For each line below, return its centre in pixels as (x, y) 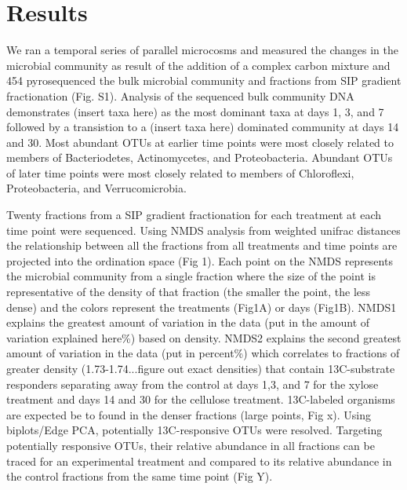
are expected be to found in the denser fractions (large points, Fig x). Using (189, 414)
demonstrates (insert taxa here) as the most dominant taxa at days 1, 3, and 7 (195, 111)
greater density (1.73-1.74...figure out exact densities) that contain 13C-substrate (201, 368)
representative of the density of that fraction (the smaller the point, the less (189, 292)
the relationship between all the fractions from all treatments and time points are (202, 245)
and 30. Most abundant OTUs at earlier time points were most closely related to (200, 142)
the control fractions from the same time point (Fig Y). (140, 476)
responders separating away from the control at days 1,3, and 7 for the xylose (193, 384)
